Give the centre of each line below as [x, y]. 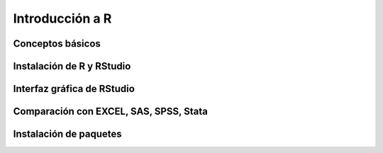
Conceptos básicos [57, 44]
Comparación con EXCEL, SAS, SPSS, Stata [111, 112]
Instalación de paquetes [67, 134]
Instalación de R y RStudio [72, 66]
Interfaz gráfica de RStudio [74, 89]
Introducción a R [62, 18]
